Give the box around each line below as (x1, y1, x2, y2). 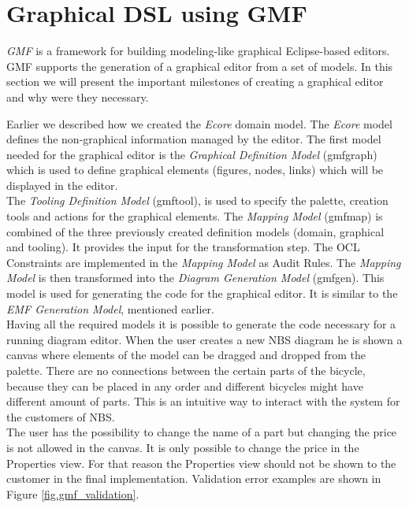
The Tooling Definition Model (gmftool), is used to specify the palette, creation (6, 192, 389, 209)
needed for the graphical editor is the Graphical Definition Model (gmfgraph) (6, 146, 377, 162)
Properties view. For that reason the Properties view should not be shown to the (6, 454, 396, 471)
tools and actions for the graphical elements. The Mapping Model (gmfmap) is (6, 208, 383, 224)
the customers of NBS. (6, 408, 115, 425)
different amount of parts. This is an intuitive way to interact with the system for (6, 393, 400, 410)
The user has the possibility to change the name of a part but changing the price (6, 424, 397, 440)
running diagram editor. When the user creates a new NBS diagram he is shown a (6, 331, 403, 347)
